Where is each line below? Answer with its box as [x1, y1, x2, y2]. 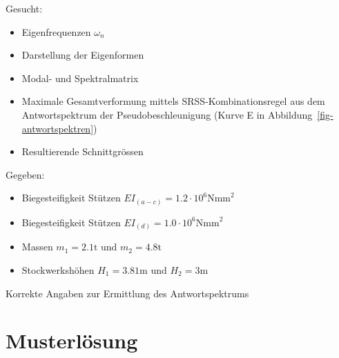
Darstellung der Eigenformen [21, 48, 144, 62]
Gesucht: [6, 1, 43, 15]
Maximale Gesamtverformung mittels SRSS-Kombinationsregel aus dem [21, 94, 325, 108]
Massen [21, 239, 53, 254]
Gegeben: [6, 167, 45, 181]
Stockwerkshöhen [21, 262, 95, 277]
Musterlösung [6, 326, 138, 355]
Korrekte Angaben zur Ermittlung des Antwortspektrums [6, 286, 249, 300]
